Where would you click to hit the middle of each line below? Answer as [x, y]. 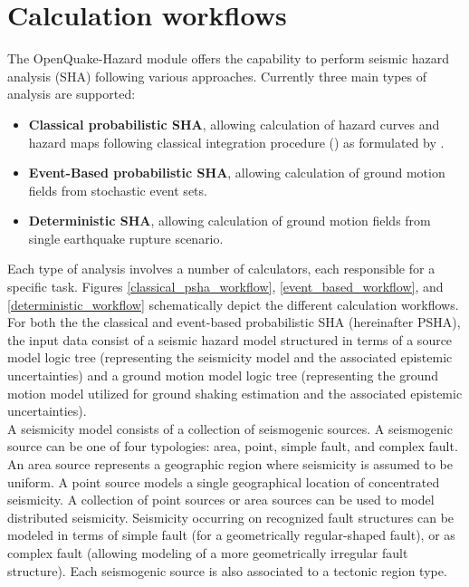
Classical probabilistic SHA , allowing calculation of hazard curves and [234, 124]
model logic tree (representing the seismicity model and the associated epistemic [230, 357]
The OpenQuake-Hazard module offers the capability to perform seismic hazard [229, 58]
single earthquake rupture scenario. [126, 238]
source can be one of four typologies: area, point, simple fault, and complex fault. [233, 446]
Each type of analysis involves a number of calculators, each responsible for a [221, 269]
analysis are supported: [72, 94]
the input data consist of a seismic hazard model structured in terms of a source [230, 339]
